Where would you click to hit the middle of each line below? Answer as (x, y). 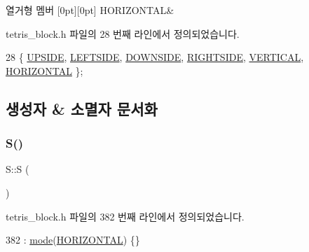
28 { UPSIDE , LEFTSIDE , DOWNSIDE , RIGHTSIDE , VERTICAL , (155, 57)
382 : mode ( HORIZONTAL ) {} (73, 240)
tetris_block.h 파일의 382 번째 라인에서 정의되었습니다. (125, 216)
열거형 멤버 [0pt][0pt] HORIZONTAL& (90, 10)
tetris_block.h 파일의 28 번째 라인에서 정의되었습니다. (123, 33)
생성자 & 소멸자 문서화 (82, 108)
